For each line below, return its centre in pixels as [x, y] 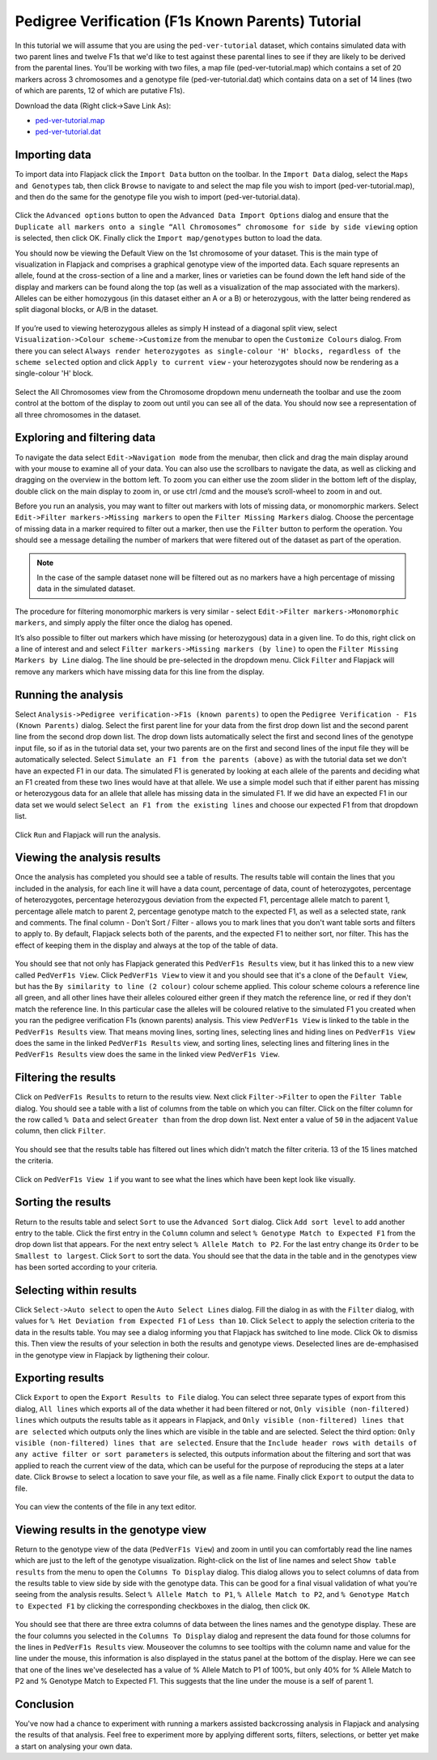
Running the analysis [69, 694]
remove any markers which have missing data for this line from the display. [140, 671]
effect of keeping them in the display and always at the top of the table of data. [146, 945]
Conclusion [45, 1704]
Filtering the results [66, 1078]
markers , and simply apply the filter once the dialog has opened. [124, 623]
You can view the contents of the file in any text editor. [106, 1506]
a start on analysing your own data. [74, 1746]
